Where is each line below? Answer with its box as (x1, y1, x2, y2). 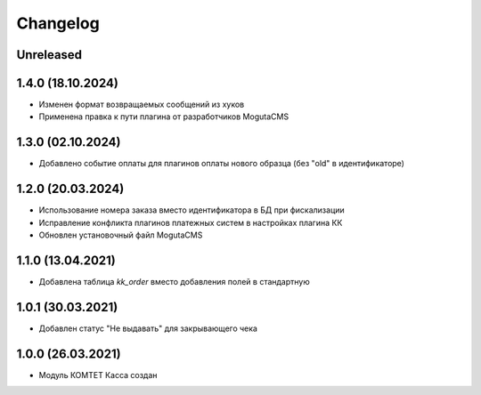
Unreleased (16, 47, 83, 62)
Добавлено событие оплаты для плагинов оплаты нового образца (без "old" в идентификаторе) (38, 158, 405, 169)
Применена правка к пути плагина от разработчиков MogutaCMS (38, 111, 289, 122)
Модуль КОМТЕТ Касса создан (38, 369, 158, 380)
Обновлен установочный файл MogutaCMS (38, 230, 203, 240)
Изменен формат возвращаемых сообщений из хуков (38, 99, 245, 110)
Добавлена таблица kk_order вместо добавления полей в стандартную (38, 276, 311, 286)
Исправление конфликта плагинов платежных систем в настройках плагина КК (38, 217, 343, 228)
